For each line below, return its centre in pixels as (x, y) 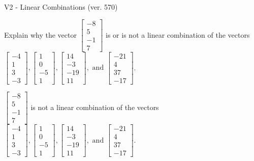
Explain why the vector (40, 34)
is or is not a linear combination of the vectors (178, 34)
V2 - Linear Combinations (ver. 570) (61, 7)
